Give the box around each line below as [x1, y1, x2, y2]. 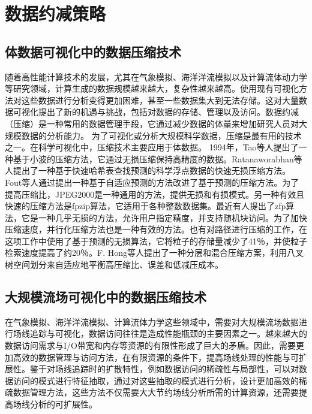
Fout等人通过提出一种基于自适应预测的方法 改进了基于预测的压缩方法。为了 [5, 176, 299, 188]
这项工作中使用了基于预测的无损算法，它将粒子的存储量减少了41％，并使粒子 [5, 234, 307, 247]
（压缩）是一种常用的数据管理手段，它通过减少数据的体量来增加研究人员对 [5, 117, 299, 129]
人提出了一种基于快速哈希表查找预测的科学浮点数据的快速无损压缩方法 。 [5, 164, 290, 177]
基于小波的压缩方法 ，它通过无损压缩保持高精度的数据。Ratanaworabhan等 [13, 152, 302, 165]
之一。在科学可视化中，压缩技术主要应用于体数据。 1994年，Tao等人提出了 [5, 141, 299, 153]
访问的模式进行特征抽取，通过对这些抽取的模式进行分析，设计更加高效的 [13, 374, 299, 386]
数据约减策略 [5, 1, 106, 26]
